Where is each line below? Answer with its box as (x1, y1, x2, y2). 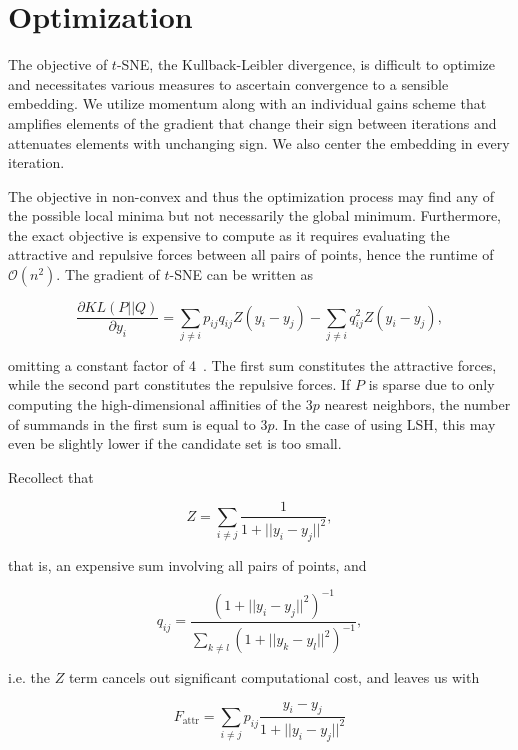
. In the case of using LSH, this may (274, 413, 496, 434)
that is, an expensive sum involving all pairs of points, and (8, 554, 367, 575)
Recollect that (8, 466, 94, 487)
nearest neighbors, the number (324, 394, 511, 415)
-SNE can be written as (169, 264, 313, 285)
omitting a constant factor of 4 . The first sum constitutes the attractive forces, (8, 354, 497, 375)
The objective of (8, 54, 108, 75)
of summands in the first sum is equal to (8, 413, 256, 434)
